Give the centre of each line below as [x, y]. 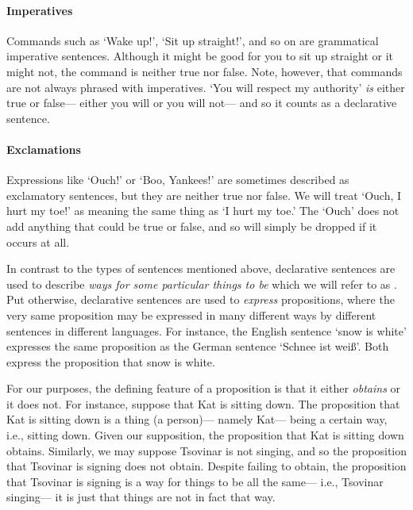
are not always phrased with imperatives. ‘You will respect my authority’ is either [206, 87]
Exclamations [44, 149]
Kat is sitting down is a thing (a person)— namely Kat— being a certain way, [197, 419]
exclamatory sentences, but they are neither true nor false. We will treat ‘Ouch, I [204, 195]
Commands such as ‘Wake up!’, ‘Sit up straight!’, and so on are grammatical [193, 40]
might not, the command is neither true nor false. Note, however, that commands [205, 71]
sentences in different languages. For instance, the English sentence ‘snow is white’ [206, 330]
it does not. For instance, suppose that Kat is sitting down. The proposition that [203, 403]
